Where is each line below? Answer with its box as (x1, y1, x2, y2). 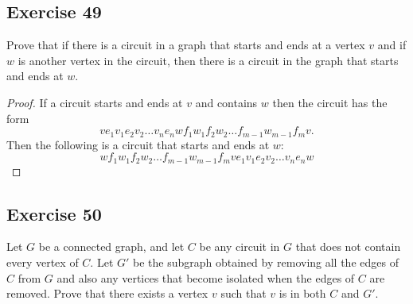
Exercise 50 (6, 201, 102, 225)
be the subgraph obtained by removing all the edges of (133, 254, 399, 271)
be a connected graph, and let (38, 238, 185, 255)
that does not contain (295, 238, 401, 255)
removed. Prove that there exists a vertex (6, 285, 208, 302)
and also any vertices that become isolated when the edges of (56, 269, 355, 286)
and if (377, 37, 407, 53)
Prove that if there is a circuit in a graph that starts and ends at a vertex (6, 37, 365, 53)
